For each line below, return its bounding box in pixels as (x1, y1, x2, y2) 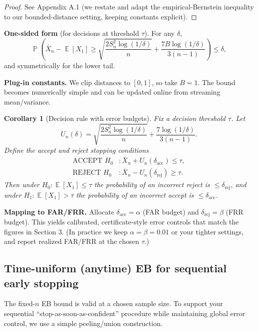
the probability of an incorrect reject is (94, 179, 210, 190)
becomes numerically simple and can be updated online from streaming (4, 87, 220, 97)
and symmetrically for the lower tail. (4, 60, 115, 71)
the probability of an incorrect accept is (76, 189, 194, 200)
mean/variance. (4, 96, 51, 107)
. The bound (197, 77, 236, 87)
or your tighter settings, (171, 226, 244, 236)
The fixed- (4, 298, 35, 309)
